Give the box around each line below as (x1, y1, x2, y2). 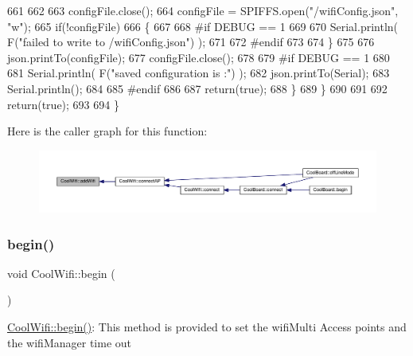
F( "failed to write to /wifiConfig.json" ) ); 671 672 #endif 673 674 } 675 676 (7, 33, 375, 50)
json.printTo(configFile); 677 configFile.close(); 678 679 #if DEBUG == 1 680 (7, 49, 390, 65)
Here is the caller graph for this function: (7, 123, 208, 139)
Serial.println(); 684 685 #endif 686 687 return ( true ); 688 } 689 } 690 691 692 (7, 80, 388, 96)
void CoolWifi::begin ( (7, 264, 115, 281)
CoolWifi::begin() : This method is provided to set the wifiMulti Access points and (7, 319, 407, 334)
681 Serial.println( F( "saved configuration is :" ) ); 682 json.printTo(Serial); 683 (7, 65, 390, 81)
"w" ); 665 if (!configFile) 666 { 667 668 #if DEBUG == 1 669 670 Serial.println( (7, 18, 399, 34)
